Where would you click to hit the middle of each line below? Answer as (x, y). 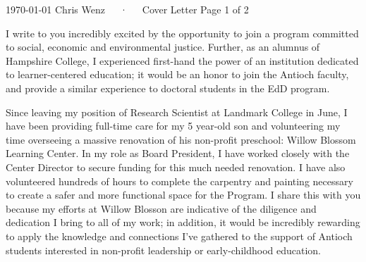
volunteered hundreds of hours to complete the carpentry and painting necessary (179, 181)
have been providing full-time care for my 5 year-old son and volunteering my (173, 126)
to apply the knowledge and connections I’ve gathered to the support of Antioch (179, 236)
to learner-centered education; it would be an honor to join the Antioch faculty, (177, 74)
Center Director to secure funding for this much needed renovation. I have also (176, 167)
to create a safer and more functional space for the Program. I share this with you (183, 195)
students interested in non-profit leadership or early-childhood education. (164, 250)
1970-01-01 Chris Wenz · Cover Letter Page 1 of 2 (127, 9)
